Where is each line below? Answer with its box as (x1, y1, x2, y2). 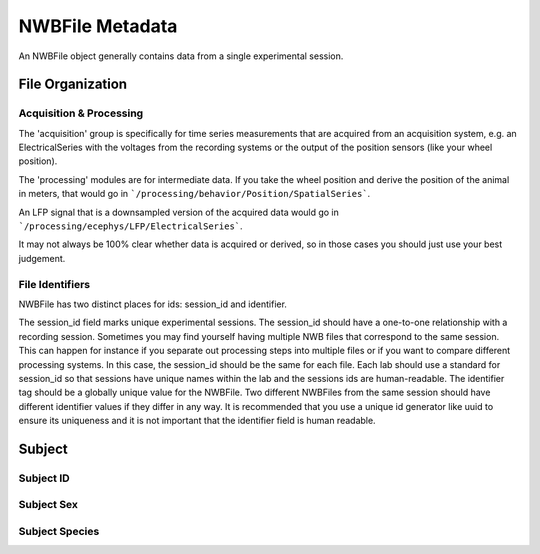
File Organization (18, 76, 128, 93)
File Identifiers (18, 277, 90, 291)
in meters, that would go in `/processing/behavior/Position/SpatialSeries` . (18, 188, 371, 200)
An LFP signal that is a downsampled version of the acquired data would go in (18, 206, 340, 218)
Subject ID (18, 471, 70, 485)
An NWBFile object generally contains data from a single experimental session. (18, 50, 344, 62)
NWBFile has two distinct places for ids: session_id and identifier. (18, 298, 287, 310)
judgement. (18, 252, 66, 264)
